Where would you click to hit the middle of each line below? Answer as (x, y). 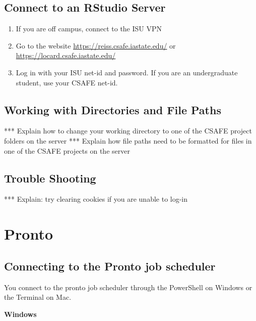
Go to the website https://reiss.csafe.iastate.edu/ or (96, 45)
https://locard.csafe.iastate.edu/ (66, 55)
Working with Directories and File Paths (113, 109)
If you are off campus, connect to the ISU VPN (89, 29)
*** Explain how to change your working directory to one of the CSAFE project (128, 131)
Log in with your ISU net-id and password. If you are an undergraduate (127, 72)
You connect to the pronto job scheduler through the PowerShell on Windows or (128, 287)
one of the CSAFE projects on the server (67, 150)
